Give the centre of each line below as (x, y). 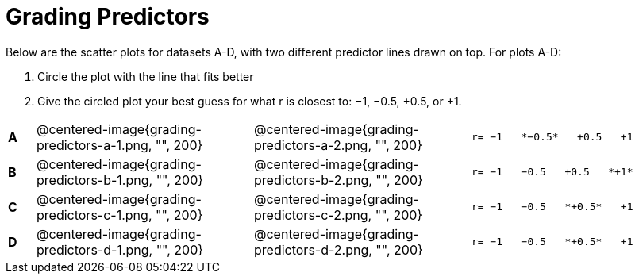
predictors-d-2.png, (313, 249)
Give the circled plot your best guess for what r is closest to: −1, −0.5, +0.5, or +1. (250, 101)
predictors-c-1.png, (94, 215)
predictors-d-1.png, (95, 249)
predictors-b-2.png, (313, 180)
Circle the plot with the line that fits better (146, 76)
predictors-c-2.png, (313, 215)
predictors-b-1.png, (95, 180)
